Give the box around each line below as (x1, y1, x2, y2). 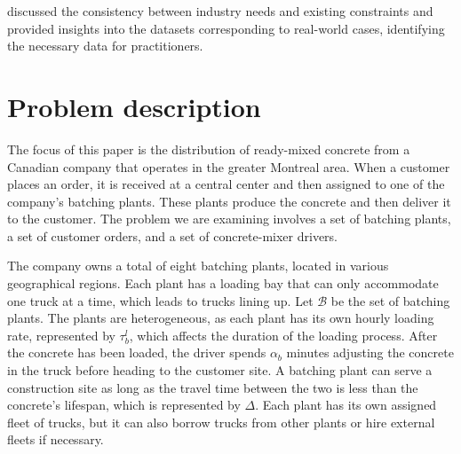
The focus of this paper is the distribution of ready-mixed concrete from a (7, 139, 410, 158)
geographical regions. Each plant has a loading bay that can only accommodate (7, 274, 439, 293)
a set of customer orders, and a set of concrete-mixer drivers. (7, 226, 338, 245)
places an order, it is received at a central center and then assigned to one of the (7, 175, 445, 193)
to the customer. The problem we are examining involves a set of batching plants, (7, 209, 451, 228)
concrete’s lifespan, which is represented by (7, 395, 241, 414)
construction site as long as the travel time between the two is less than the (7, 378, 418, 396)
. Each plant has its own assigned (255, 395, 437, 414)
